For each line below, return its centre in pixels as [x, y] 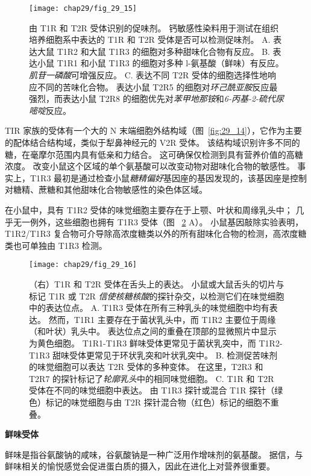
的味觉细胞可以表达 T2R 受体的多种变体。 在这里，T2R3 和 [146, 367]
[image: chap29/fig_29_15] [83, 8]
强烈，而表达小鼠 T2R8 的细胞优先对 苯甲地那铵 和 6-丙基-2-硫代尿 [157, 99]
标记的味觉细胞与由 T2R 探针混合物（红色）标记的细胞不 [158, 402]
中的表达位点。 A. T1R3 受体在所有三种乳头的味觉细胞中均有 [149, 308]
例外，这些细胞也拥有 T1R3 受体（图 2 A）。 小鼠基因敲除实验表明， [167, 221]
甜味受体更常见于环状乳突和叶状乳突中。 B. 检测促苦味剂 [165, 355]
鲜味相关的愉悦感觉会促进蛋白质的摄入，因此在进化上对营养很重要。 [140, 466]
